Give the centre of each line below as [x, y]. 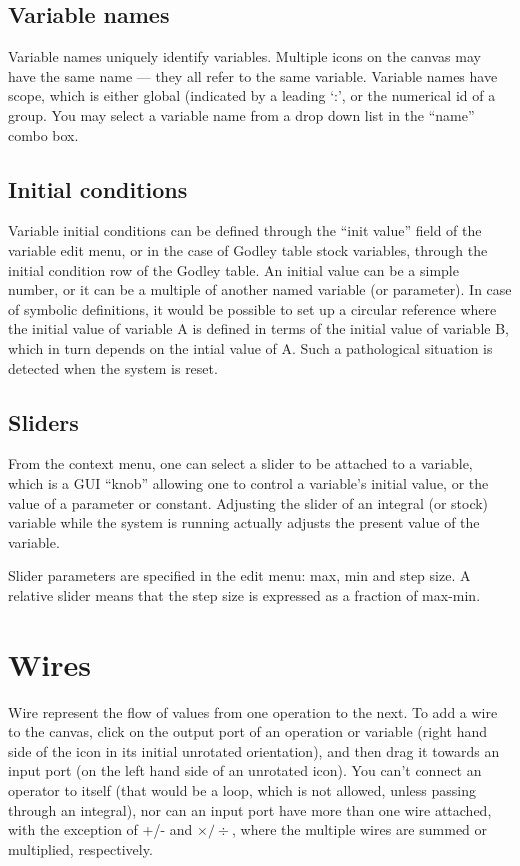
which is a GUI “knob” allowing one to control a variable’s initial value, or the [248, 482]
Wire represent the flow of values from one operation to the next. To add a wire [253, 711]
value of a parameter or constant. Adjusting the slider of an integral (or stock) [248, 502]
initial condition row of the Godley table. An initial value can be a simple [233, 269]
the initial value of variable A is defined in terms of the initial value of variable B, [258, 328]
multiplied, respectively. [80, 848]
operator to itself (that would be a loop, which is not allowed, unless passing [242, 789]
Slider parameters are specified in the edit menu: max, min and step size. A [239, 575]
